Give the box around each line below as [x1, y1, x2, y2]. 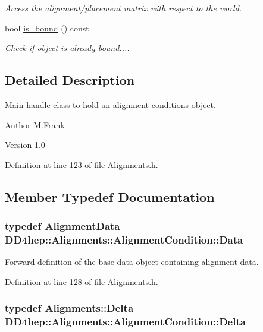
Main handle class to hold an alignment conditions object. [5, 98, 216, 110]
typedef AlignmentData [5, 219, 120, 233]
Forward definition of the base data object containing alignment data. [5, 255, 259, 268]
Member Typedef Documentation [5, 187, 215, 205]
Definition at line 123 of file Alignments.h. [5, 158, 158, 170]
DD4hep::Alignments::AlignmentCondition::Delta [5, 314, 246, 329]
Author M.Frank [5, 118, 65, 131]
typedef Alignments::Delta [5, 301, 134, 315]
